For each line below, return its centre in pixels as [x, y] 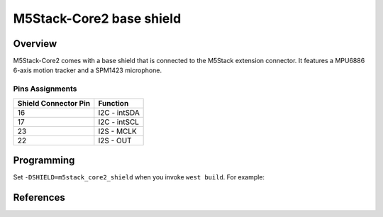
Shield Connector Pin [54, 103]
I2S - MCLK [118, 131]
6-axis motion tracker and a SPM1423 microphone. [88, 70]
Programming [44, 161]
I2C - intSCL [119, 122]
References [39, 197]
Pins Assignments [45, 89]
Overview [35, 44]
